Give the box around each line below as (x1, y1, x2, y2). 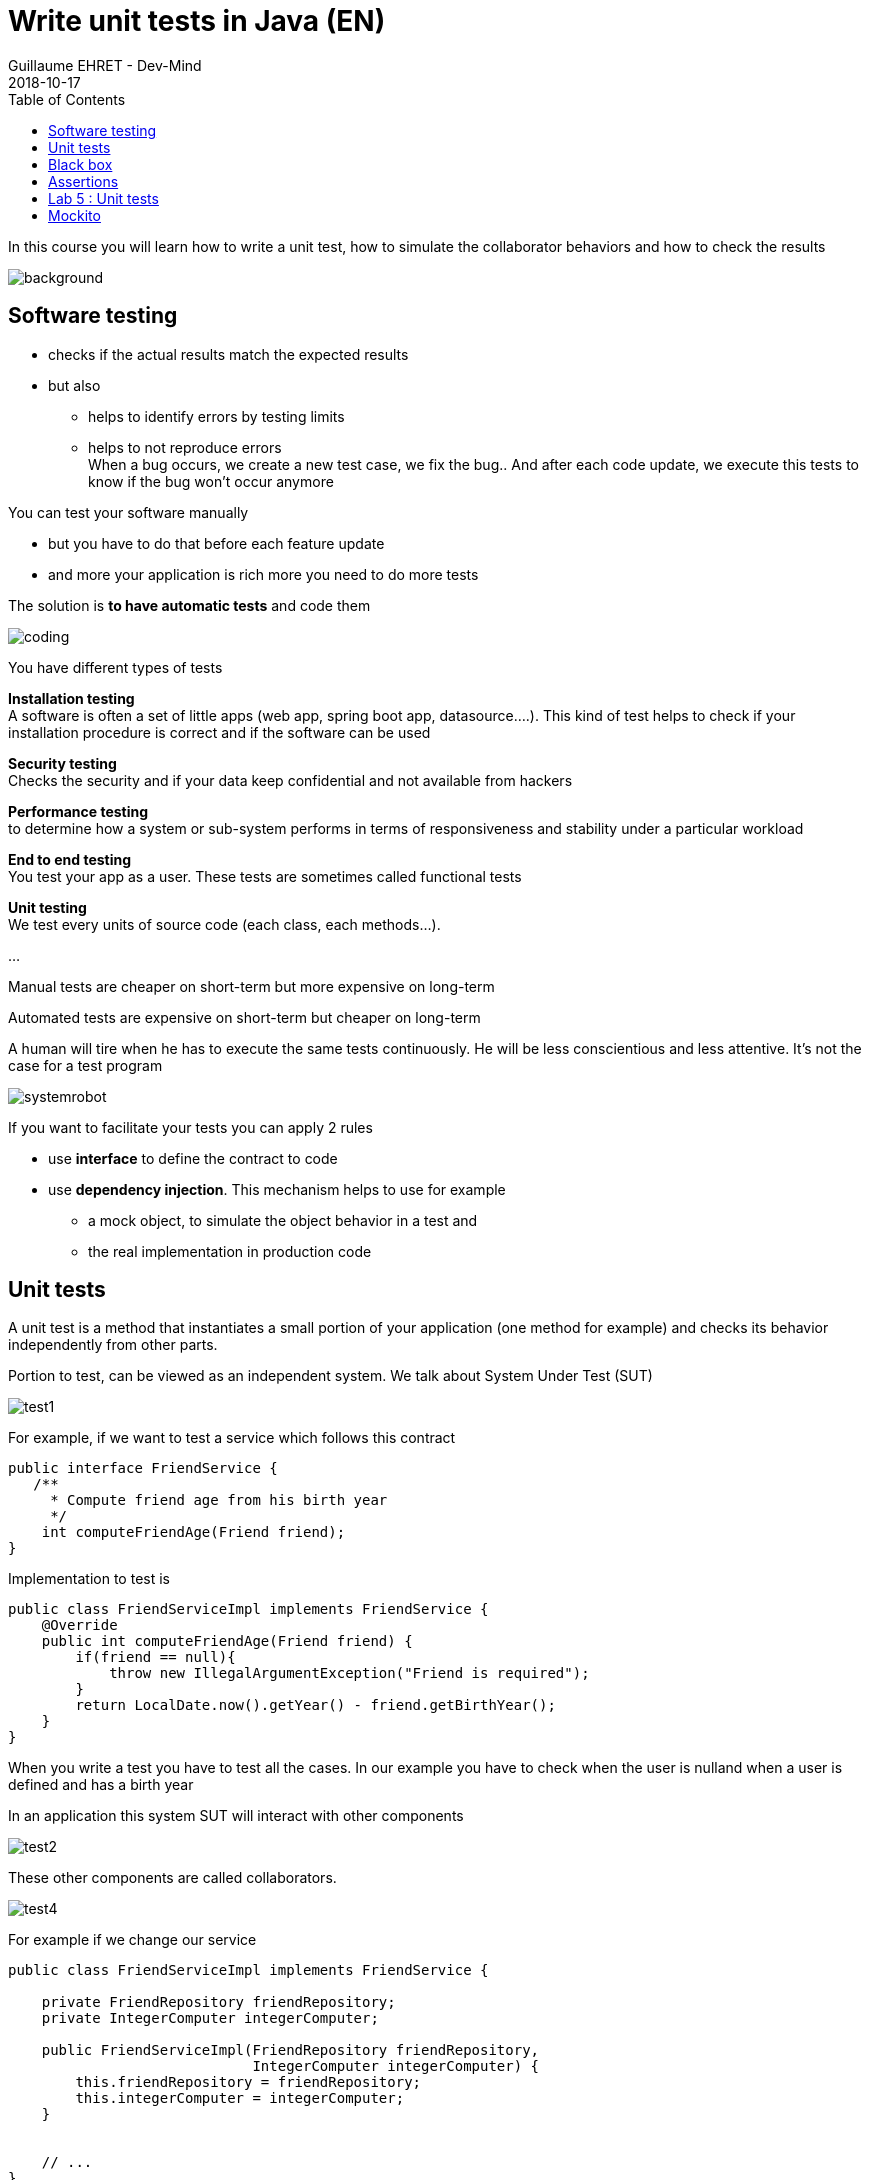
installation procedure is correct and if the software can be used (8, 723, 431, 741)
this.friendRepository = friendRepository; (75, 2074, 422, 2091)
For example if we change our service (8, 1931, 257, 1949)
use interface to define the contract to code (48, 1149, 338, 1167)
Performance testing (8, 802, 149, 820)
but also (48, 376, 101, 394)
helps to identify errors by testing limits (88, 407, 345, 425)
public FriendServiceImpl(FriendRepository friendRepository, (41, 2042, 540, 2059)
